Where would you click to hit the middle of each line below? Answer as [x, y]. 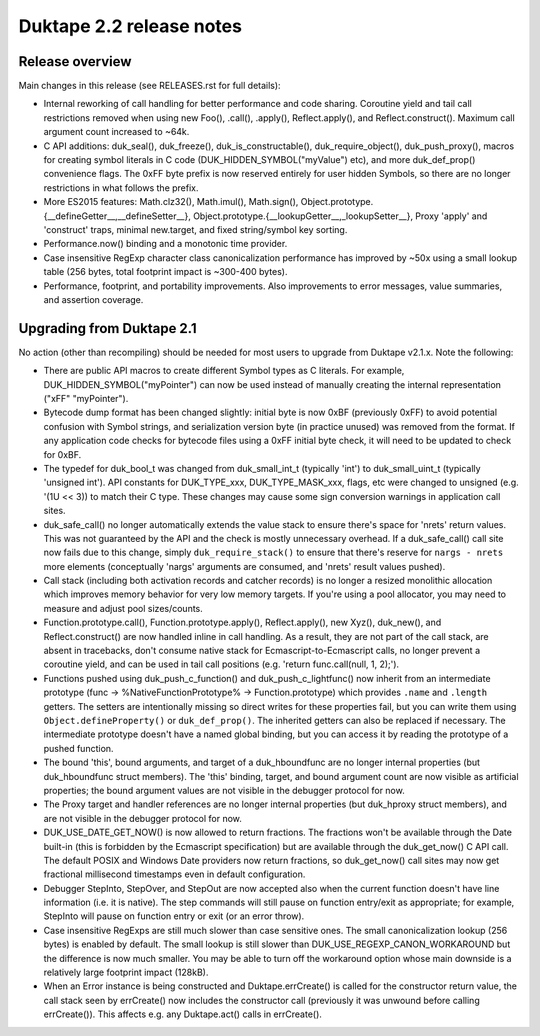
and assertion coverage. [93, 299]
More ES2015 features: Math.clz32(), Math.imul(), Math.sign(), [171, 202]
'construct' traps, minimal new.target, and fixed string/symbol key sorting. [195, 229]
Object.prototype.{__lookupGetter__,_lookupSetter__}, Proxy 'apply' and [340, 216]
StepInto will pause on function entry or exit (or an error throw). [174, 916]
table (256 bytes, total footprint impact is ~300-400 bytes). [165, 272]
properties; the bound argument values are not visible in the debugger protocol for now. [224, 790]
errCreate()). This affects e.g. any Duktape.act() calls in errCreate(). [182, 1014]
